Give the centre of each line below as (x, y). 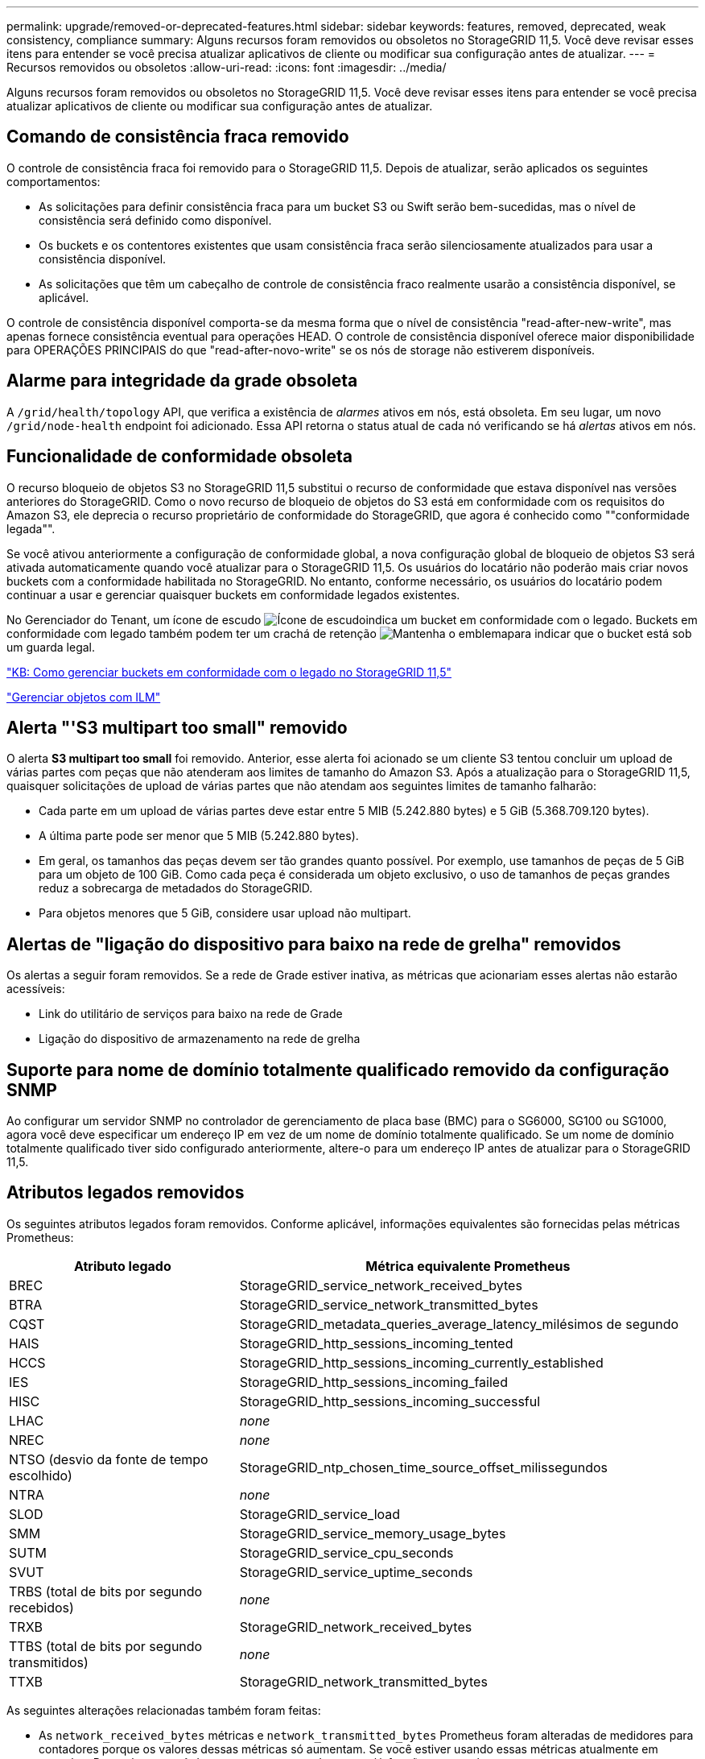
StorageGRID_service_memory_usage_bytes (373, 1533)
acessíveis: (36, 989)
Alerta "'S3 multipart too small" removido (177, 727)
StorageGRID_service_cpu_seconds (346, 1552)
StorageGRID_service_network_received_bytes (381, 1285)
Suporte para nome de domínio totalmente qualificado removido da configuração (338, 1070)
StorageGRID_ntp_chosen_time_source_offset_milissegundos (424, 1467)
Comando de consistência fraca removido (178, 137)
